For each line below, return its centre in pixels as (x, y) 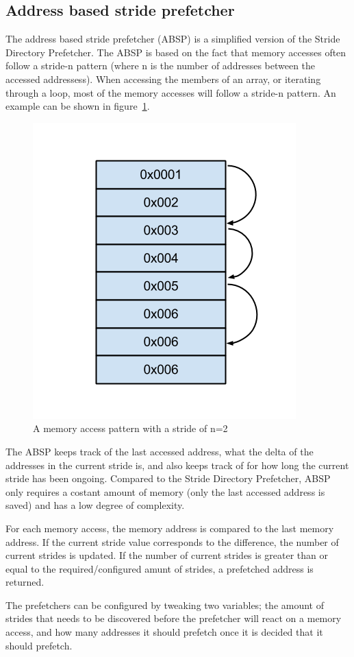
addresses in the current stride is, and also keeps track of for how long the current (177, 465)
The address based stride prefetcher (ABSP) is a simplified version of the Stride (173, 39)
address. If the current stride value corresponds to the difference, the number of (172, 541)
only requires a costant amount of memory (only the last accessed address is (165, 491)
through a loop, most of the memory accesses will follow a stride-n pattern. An (171, 92)
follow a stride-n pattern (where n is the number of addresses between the (161, 65)
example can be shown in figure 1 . (78, 106)
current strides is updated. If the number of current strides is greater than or (167, 555)
